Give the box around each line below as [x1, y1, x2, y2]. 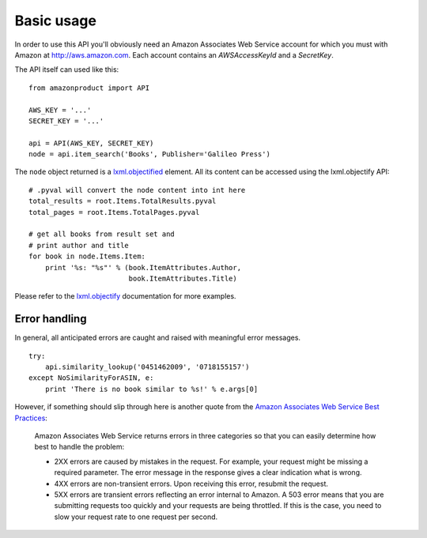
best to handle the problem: [34, 442, 125, 452]
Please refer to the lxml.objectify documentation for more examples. [14, 292, 236, 301]
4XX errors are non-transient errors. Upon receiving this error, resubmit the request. [54, 479, 328, 488]
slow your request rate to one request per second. [54, 512, 218, 521]
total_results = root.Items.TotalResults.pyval [28, 197, 217, 205]
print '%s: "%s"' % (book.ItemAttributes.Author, [44, 263, 241, 272]
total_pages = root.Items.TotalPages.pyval [28, 208, 200, 216]
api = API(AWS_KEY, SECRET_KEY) [28, 138, 154, 148]
